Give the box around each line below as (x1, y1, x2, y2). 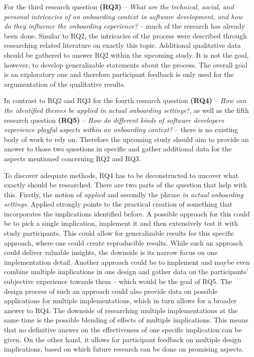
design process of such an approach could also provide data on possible (4, 286, 218, 296)
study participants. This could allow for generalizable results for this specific (4, 228, 234, 238)
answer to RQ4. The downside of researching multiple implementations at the (4, 305, 238, 315)
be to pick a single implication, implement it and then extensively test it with (4, 218, 238, 228)
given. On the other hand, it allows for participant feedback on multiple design (4, 334, 242, 344)
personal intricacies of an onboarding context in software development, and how (4, 11, 243, 21)
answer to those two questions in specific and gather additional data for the (4, 143, 232, 154)
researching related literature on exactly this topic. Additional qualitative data (4, 40, 241, 50)
